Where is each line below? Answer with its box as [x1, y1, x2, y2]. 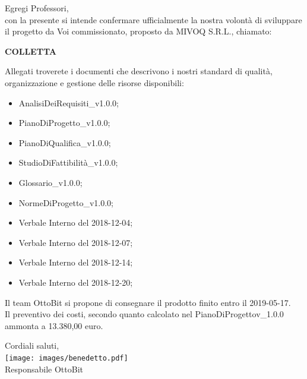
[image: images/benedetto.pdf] [5, 353, 128, 362]
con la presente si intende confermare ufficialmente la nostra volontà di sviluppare [5, 13, 302, 26]
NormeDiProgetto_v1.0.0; [18, 196, 113, 209]
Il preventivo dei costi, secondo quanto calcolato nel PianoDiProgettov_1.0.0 [5, 308, 284, 320]
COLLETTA [5, 45, 56, 57]
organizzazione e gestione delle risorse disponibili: [5, 76, 184, 89]
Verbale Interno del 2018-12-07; [18, 236, 133, 248]
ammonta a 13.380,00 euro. [5, 319, 103, 331]
